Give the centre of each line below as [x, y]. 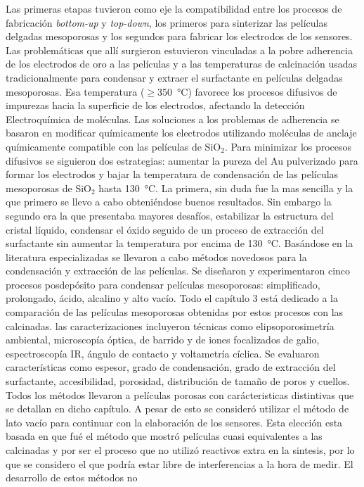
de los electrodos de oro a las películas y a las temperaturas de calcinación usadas [182, 64]
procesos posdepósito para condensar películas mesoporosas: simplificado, [163, 284]
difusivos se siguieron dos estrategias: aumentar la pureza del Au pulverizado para [182, 160]
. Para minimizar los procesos [288, 146]
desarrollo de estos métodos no [72, 477]
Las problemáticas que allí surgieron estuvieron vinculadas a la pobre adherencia [179, 50]
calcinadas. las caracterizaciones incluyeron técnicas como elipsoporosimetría [170, 325]
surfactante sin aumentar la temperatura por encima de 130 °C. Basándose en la [180, 243]
